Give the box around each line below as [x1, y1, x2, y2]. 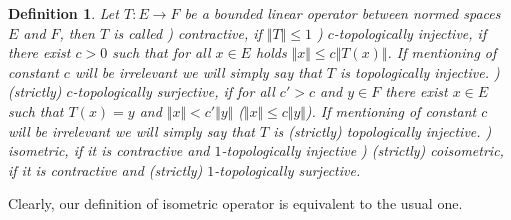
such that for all [112, 42, 211, 63]
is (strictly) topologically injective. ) [273, 120, 492, 141]
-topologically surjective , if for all [72, 81, 275, 102]
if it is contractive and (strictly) [8, 159, 203, 180]
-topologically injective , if [333, 22, 487, 43]
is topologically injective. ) [340, 61, 500, 82]
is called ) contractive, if [113, 22, 262, 43]
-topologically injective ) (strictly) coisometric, [221, 140, 504, 161]
